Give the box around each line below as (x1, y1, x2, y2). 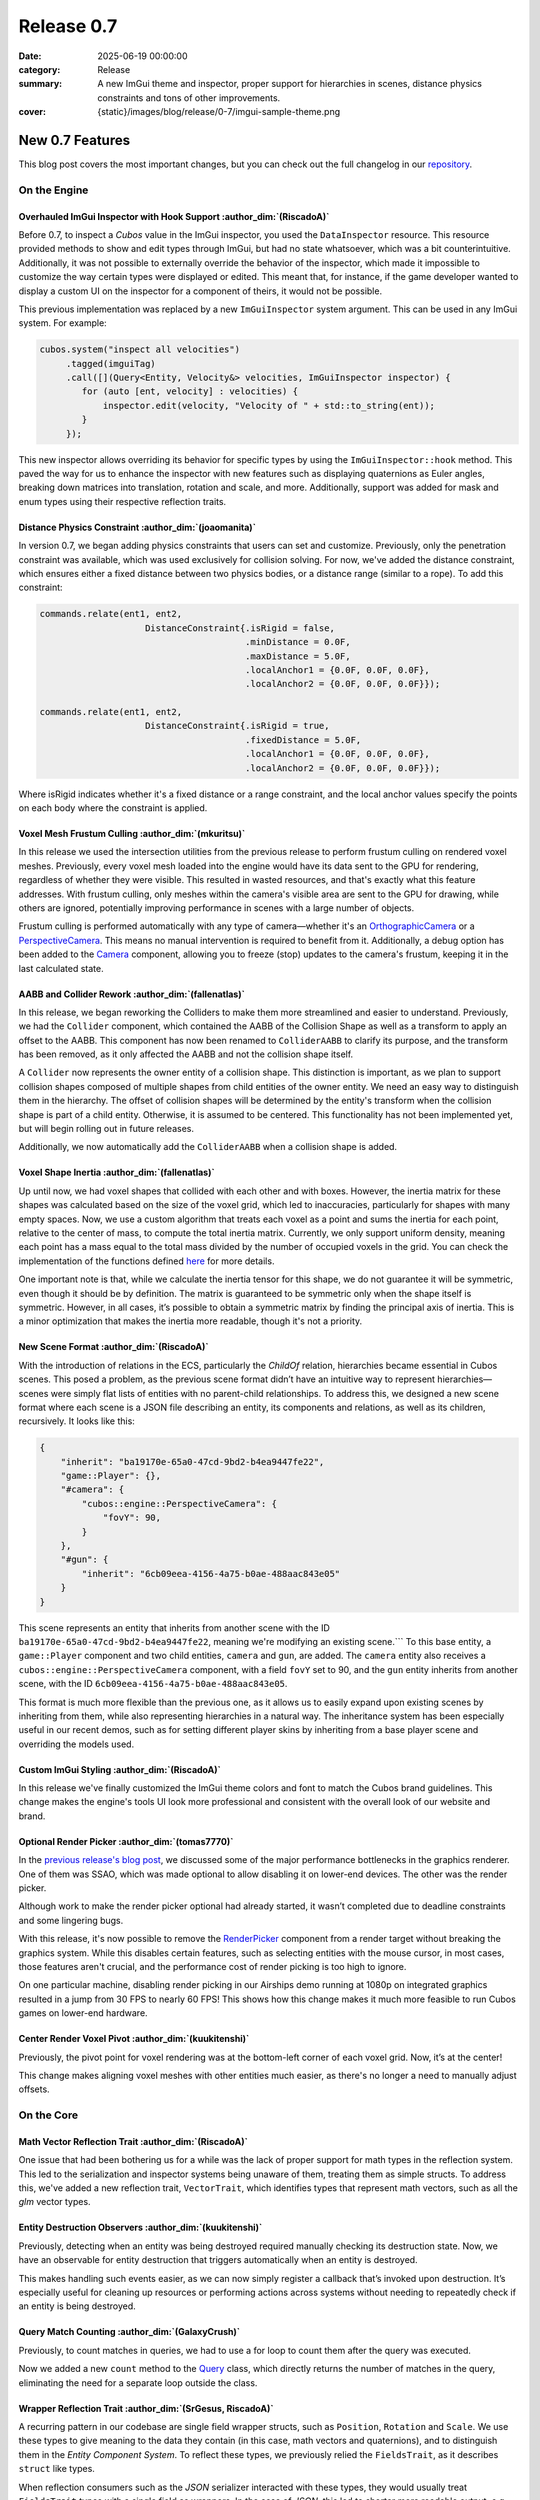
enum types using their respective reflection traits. (18, 495, 227, 507)
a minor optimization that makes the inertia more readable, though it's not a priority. (18, 1315, 363, 1327)
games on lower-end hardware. (18, 2007, 149, 2019)
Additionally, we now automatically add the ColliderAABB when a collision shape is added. (18, 1141, 398, 1153)
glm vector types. (18, 2196, 91, 2208)
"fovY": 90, (102, 1512, 162, 1524)
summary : (18, 78, 63, 90)
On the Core (18, 2108, 79, 2122)
